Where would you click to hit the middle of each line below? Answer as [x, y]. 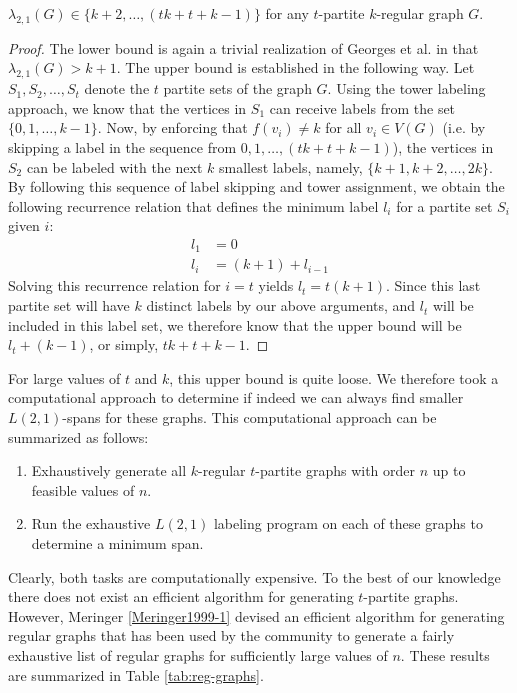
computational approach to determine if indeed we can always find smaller [236, 397]
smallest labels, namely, [290, 166]
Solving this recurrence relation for [114, 285]
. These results [445, 654]
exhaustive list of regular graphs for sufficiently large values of [198, 654]
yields [276, 285]
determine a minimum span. [117, 542]
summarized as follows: [78, 436]
